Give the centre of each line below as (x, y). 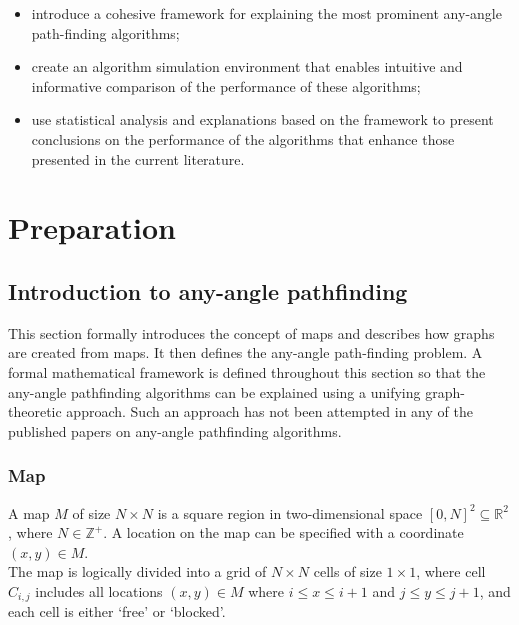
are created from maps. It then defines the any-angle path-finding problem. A (245, 352)
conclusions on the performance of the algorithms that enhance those (243, 138)
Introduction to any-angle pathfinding (208, 290)
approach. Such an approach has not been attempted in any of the (269, 411)
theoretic (35, 411)
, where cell (451, 571)
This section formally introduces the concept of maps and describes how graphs (251, 332)
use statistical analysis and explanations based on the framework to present (262, 119)
